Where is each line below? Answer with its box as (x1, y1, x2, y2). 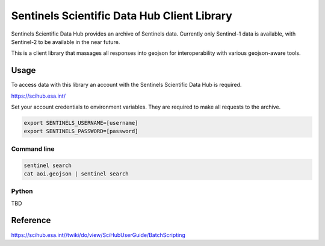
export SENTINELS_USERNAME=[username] (23, 119, 138, 126)
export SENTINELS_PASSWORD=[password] (23, 128, 138, 135)
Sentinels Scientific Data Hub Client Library (11, 9, 233, 22)
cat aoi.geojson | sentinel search (23, 170, 129, 177)
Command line (11, 145, 55, 153)
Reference (11, 215, 51, 225)
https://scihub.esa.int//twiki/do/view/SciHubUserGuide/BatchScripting (11, 231, 186, 238)
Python (11, 187, 33, 195)
